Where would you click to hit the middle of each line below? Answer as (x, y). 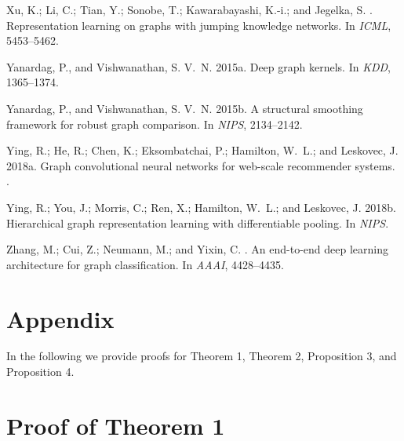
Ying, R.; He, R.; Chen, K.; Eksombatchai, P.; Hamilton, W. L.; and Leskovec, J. (202, 150)
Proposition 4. (40, 372)
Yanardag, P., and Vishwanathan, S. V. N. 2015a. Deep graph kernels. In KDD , (198, 66)
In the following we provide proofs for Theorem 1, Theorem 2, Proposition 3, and (202, 356)
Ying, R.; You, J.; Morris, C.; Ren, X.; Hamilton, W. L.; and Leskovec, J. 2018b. (201, 207)
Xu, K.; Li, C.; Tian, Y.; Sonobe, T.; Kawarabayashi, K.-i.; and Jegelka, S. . (189, 9)
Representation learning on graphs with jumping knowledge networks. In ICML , (199, 25)
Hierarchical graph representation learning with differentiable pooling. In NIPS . (198, 222)
